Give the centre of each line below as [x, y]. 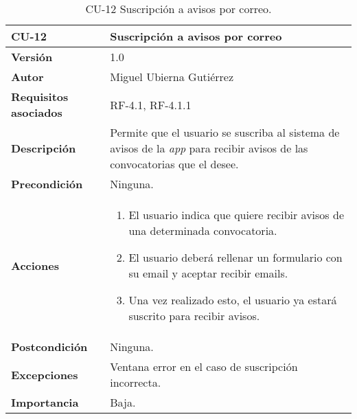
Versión [32, 57]
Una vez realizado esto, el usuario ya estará [233, 300]
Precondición [47, 184]
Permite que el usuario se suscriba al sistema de [225, 132]
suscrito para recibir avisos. [194, 316]
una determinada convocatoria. [203, 230]
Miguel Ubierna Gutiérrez [172, 77]
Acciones [35, 265]
